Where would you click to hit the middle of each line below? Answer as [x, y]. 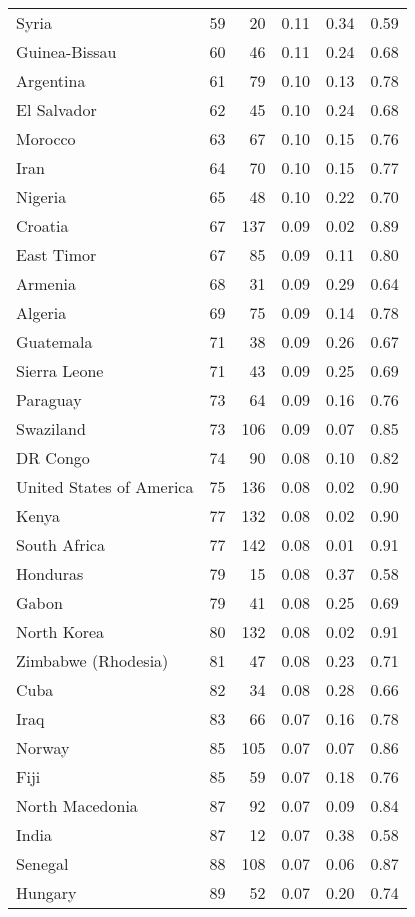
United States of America [105, 486]
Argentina [51, 80]
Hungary [46, 892]
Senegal [42, 863]
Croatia [42, 225]
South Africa [60, 544]
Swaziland [51, 428]
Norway [43, 747]
